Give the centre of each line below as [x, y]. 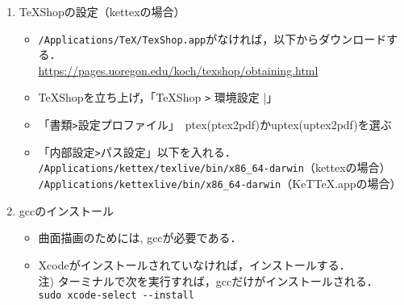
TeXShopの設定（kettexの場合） [102, 11]
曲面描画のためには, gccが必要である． [140, 238]
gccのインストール [66, 210]
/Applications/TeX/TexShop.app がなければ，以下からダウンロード [212, 38]
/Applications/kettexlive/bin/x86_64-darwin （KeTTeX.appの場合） [220, 184]
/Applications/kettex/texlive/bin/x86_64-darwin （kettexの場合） [214, 167]
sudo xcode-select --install [116, 296]
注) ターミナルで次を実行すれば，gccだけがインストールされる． [208, 280]
